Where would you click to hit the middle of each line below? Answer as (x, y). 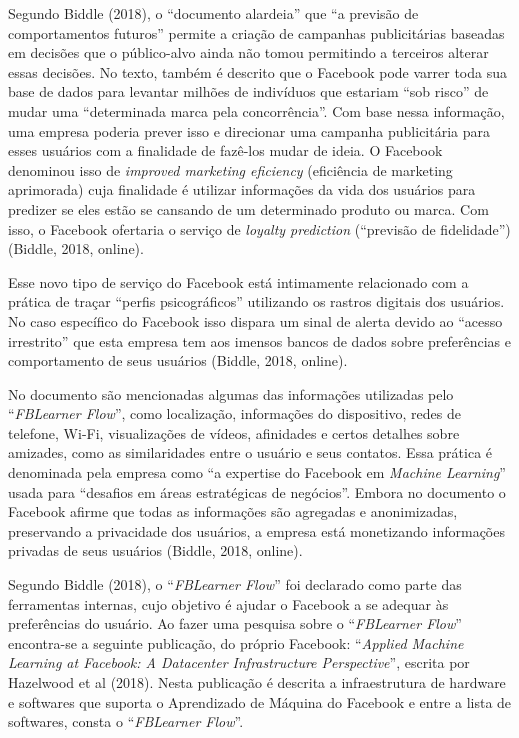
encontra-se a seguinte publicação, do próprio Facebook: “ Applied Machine (236, 642)
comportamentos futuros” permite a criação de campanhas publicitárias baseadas (256, 32)
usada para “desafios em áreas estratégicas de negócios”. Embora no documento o (257, 491)
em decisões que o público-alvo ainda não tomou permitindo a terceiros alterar (248, 52)
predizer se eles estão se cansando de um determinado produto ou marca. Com (248, 208)
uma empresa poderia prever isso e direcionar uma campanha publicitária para (249, 130)
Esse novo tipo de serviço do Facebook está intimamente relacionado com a (238, 281)
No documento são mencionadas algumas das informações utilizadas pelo (231, 393)
